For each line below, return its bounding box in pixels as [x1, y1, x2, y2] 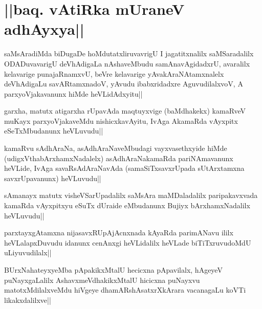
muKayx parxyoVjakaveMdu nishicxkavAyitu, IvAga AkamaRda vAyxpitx [4, 115, 238, 126]
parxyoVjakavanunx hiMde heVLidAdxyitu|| [4, 88, 143, 99]
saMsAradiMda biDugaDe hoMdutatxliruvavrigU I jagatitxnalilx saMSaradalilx [4, 48, 254, 59]
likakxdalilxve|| [4, 294, 51, 305]
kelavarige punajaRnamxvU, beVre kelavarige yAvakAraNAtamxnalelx [4, 68, 224, 79]
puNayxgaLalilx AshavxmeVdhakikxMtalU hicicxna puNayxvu [4, 274, 200, 285]
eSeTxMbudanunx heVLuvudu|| [4, 125, 103, 136]
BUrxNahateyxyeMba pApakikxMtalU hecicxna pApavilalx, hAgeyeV [4, 264, 223, 275]
